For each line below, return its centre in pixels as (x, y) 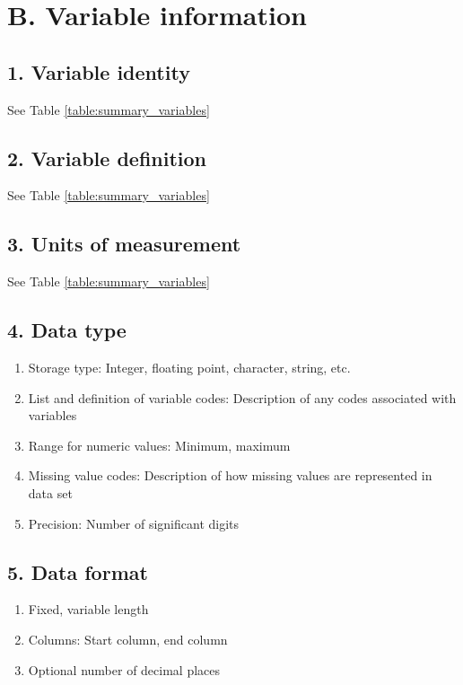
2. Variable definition (107, 158)
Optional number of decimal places (124, 669)
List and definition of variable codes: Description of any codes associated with (242, 397)
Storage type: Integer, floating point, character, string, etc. (189, 367)
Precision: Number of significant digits (134, 523)
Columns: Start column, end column (128, 639)
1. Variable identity (99, 71)
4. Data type (67, 330)
